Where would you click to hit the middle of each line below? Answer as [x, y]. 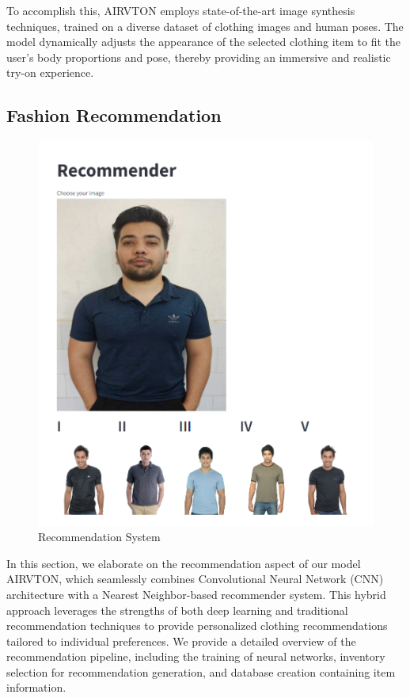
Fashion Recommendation [114, 115]
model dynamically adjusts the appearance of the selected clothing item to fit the [204, 42]
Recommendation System [99, 537]
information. [36, 687]
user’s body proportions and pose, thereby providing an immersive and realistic [199, 57]
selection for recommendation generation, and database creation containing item [201, 671]
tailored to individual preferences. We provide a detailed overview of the [181, 641]
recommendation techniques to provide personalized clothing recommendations [197, 626]
